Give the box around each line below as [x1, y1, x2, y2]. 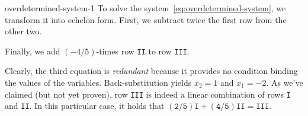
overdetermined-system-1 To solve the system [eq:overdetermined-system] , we [5, 2, 286, 14]
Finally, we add [5, 44, 60, 57]
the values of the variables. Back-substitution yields [5, 76, 192, 89]
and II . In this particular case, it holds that [5, 99, 165, 112]
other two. [5, 25, 42, 37]
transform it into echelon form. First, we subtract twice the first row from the [5, 13, 287, 25]
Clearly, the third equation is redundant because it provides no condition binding [5, 65, 298, 77]
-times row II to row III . [96, 44, 190, 57]
